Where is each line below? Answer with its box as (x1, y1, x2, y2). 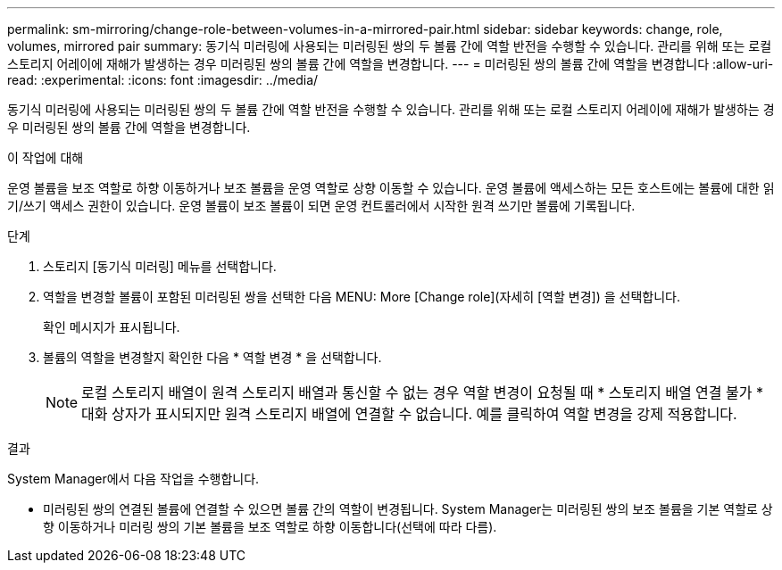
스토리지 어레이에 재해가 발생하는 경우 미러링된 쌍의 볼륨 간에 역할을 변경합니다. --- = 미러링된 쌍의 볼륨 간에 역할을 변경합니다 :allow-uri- (7, 56, 774, 71)
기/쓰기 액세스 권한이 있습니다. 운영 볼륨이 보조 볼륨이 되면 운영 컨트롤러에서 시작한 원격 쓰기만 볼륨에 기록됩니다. (7, 198, 636, 213)
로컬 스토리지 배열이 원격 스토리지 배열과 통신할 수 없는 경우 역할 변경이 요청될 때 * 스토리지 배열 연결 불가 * (81, 384, 763, 401)
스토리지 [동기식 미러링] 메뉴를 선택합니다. (43, 259, 277, 274)
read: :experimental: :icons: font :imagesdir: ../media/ (7, 72, 319, 87)
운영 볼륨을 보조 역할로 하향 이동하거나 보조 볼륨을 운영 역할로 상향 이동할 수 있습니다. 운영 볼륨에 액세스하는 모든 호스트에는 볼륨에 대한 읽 (7, 180, 775, 195)
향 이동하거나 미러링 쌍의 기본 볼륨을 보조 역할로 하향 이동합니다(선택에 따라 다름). (43, 519, 497, 534)
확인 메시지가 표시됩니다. (43, 319, 180, 335)
